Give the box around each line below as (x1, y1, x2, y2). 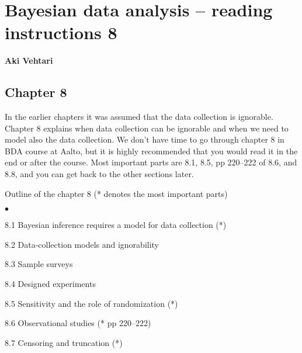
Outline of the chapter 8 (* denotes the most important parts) (5, 187, 228, 199)
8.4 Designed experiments (5, 278, 96, 290)
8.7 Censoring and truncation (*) (5, 336, 123, 348)
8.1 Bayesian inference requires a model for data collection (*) (5, 219, 227, 231)
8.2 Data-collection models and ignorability (5, 238, 159, 250)
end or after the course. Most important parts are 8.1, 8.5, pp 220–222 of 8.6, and (5, 156, 297, 168)
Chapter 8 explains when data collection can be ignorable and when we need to (5, 122, 289, 134)
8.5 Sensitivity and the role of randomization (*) (5, 297, 178, 309)
